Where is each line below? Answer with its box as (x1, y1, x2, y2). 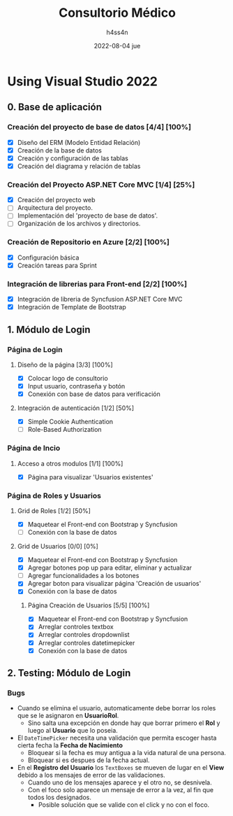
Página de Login (7, 344, 63, 354)
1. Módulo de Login (7, 323, 91, 335)
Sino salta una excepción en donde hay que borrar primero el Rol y (27, 719, 220, 727)
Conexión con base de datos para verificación (27, 390, 160, 398)
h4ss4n (106, 28, 128, 36)
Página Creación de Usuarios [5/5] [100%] (27, 601, 150, 610)
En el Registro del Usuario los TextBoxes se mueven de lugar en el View (17, 764, 225, 772)
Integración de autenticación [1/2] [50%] (17, 404, 135, 412)
